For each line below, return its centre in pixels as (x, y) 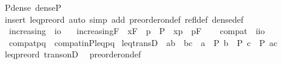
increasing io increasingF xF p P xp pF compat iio (137, 31)
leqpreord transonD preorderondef (73, 54)
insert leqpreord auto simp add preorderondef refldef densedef (124, 19)
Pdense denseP (33, 7)
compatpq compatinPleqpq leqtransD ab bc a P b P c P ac (143, 42)
